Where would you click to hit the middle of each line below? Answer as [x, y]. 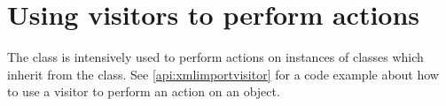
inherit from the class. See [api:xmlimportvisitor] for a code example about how [223, 74]
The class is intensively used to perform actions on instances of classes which [215, 57]
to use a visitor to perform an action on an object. [144, 91]
